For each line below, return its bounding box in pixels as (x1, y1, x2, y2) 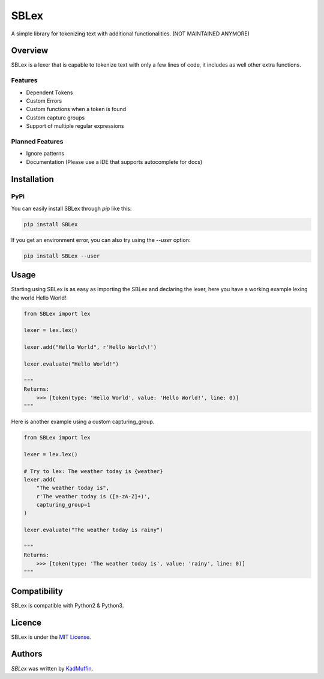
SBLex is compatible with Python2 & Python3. (11, 602, 124, 609)
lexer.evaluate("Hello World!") (23, 361, 119, 367)
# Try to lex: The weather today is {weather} (23, 468, 163, 474)
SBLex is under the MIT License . (11, 633, 91, 641)
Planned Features (11, 137, 64, 145)
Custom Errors (26, 97, 62, 104)
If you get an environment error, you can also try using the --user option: (11, 236, 191, 243)
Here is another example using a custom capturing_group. (11, 418, 155, 425)
